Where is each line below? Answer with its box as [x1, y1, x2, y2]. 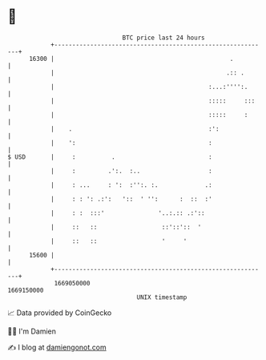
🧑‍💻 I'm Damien [7, 326, 57, 336]
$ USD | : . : [7, 152, 213, 161]
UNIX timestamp [136, 293, 187, 301]
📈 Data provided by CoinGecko [7, 308, 112, 318]
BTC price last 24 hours [122, 34, 205, 42]
